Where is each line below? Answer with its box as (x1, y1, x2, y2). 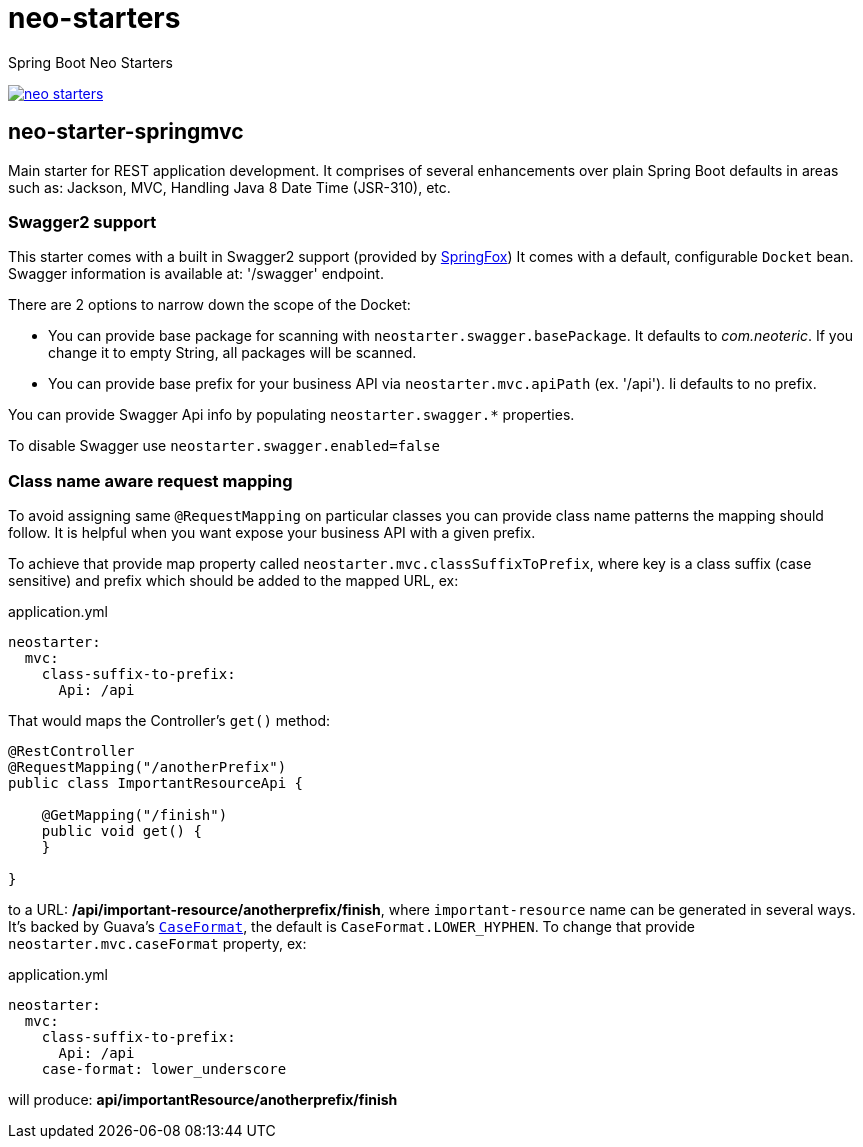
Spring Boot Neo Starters (8, 53, 173, 71)
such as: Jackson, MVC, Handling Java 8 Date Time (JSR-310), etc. (8, 178, 451, 196)
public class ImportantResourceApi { (8, 775, 304, 792)
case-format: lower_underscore (41, 1061, 287, 1078)
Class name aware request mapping (8, 470, 293, 491)
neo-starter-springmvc (8, 119, 244, 145)
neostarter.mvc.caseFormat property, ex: (8, 935, 307, 953)
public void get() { (41, 823, 202, 840)
